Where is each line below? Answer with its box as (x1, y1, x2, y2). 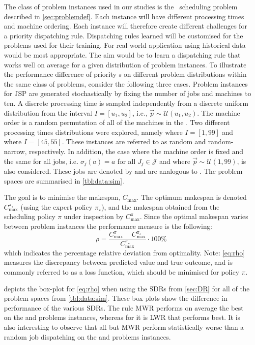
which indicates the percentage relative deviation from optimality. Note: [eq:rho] (4, 247, 245, 257)
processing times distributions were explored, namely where (4, 126, 183, 137)
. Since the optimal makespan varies (140, 211, 248, 221)
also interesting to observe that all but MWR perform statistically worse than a (4, 322, 244, 332)
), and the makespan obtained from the (101, 201, 220, 212)
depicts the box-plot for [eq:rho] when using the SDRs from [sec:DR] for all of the (4, 283, 250, 293)
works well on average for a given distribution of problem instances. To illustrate (4, 59, 247, 69)
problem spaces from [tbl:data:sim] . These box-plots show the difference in (4, 293, 227, 303)
